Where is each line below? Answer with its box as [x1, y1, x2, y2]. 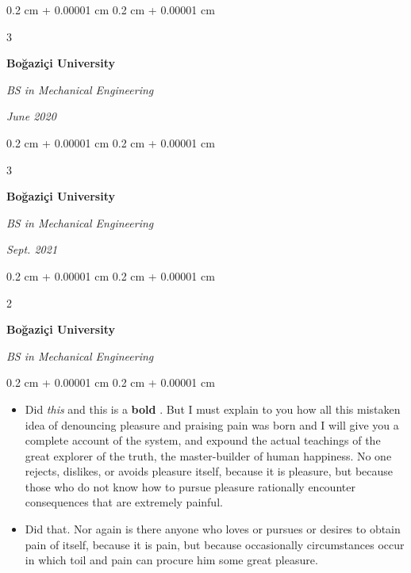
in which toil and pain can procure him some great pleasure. [25, 552, 318, 568]
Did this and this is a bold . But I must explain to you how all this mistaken [25, 400, 401, 417]
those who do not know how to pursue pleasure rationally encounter [25, 478, 355, 495]
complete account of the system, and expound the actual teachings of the [25, 432, 381, 449]
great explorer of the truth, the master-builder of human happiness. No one [25, 447, 392, 464]
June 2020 [6, 108, 56, 124]
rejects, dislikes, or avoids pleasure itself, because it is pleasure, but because [25, 463, 394, 479]
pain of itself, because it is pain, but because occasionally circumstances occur [25, 536, 405, 552]
